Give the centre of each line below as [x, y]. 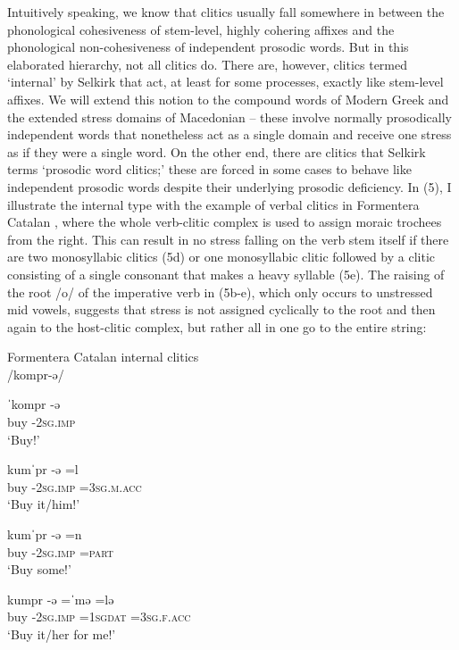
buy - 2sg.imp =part [60, 551]
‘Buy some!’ [39, 569]
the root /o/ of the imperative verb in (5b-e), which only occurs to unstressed [220, 292]
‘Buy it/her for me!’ [62, 634]
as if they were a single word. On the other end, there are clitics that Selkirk [217, 151]
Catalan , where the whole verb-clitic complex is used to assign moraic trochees [225, 222]
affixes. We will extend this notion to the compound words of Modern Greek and [228, 99]
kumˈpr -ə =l [43, 469]
